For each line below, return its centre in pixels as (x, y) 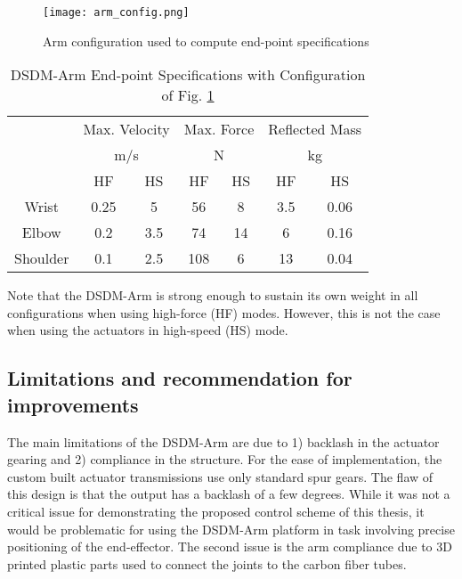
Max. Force (219, 129)
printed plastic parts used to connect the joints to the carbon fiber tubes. (207, 563)
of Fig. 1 (188, 95)
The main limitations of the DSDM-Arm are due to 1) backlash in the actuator (223, 441)
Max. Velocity (126, 129)
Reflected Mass (315, 129)
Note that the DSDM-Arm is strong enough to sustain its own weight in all (213, 295)
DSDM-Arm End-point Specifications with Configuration (188, 75)
